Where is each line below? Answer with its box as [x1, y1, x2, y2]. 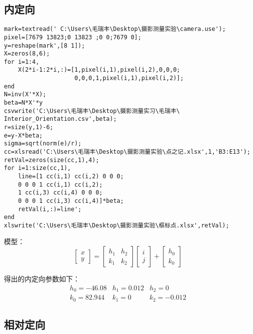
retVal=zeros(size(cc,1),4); [4, 156, 99, 164]
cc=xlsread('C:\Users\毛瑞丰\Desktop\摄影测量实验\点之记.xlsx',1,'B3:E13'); [4, 148, 251, 156]
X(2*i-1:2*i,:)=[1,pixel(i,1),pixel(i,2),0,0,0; [18, 66, 180, 74]
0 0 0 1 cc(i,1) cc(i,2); [18, 181, 103, 188]
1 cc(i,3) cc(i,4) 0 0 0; [18, 189, 103, 196]
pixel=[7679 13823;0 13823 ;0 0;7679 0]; [4, 33, 142, 41]
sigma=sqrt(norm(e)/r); [4, 140, 82, 147]
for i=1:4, [4, 58, 39, 65]
